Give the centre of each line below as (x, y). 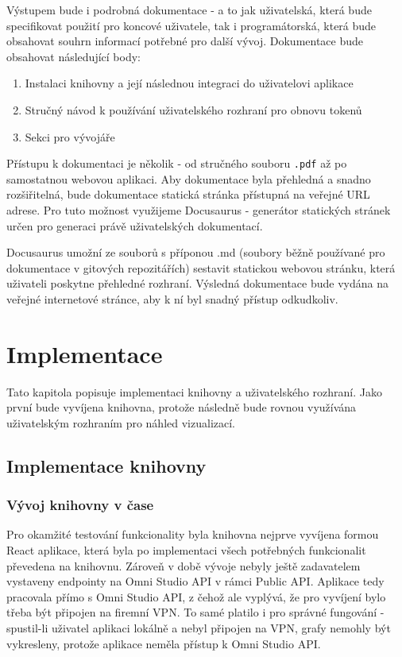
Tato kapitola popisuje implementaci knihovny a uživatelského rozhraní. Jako (194, 391)
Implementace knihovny (106, 465)
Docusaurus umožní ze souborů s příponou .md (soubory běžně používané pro (196, 252)
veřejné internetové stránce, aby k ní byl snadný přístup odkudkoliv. (172, 298)
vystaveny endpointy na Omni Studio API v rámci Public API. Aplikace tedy (195, 581)
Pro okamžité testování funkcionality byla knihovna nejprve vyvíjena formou (193, 534)
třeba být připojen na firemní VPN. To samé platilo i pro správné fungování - (195, 612)
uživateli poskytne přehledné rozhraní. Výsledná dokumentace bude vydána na (197, 283)
